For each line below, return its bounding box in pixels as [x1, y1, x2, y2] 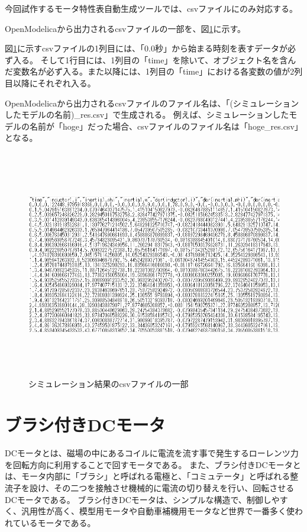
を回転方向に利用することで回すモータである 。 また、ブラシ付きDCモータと [5, 458, 301, 470]
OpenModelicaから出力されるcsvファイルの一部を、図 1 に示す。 [5, 22, 246, 34]
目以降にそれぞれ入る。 [5, 76, 96, 89]
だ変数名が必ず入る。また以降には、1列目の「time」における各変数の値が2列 [5, 65, 303, 78]
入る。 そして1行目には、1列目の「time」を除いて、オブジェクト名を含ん [12, 53, 296, 66]
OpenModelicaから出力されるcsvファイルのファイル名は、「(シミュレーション [5, 96, 299, 109]
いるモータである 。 [21, 516, 96, 528]
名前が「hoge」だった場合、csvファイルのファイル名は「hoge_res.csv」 [29, 120, 303, 132]
